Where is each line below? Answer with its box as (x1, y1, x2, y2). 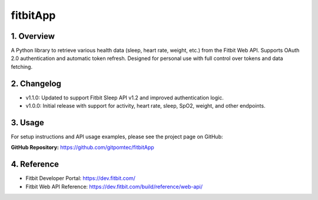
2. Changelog (11, 78, 62, 88)
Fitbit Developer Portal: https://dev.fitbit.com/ (25, 175, 135, 182)
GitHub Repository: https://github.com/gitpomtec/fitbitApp (11, 144, 154, 151)
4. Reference (11, 159, 59, 169)
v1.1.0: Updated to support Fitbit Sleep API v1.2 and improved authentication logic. (25, 94, 224, 101)
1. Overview (11, 31, 55, 41)
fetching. (11, 63, 32, 70)
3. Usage (11, 118, 44, 128)
